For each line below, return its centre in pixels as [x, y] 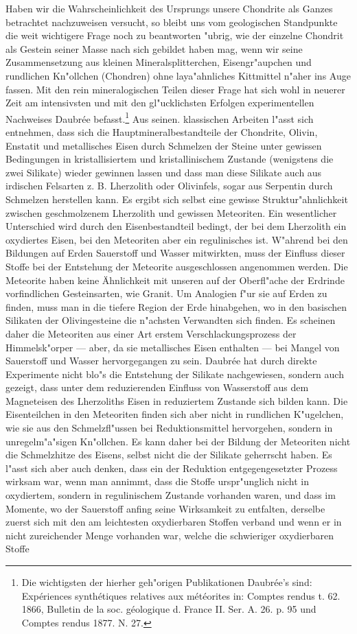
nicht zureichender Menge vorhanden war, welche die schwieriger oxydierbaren [170, 535]
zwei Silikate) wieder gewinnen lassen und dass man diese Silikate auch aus [164, 172]
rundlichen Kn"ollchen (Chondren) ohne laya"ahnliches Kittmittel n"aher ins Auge [178, 75]
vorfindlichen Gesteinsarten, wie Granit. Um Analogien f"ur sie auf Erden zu [166, 293]
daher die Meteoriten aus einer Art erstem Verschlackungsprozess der [151, 333]
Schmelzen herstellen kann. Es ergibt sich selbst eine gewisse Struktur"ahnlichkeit [177, 199]
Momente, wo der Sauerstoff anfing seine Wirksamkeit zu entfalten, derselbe [165, 508]
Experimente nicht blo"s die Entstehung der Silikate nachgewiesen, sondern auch [175, 374]
